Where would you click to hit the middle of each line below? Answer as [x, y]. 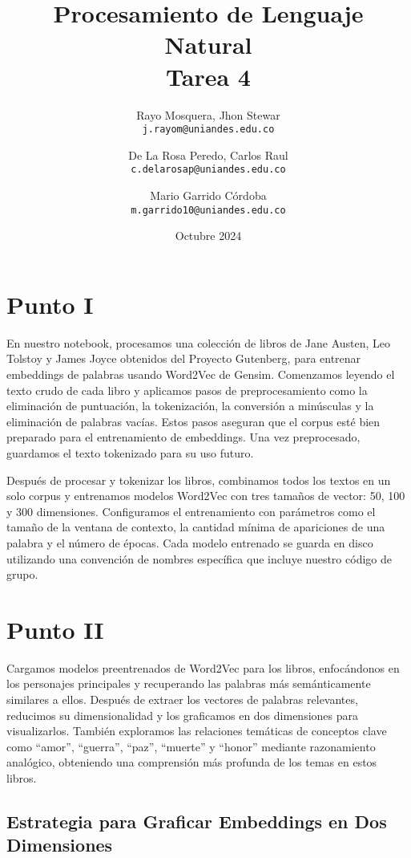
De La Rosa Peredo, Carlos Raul [208, 155]
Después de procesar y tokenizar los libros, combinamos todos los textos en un [199, 480]
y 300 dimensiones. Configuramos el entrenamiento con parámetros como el [191, 511]
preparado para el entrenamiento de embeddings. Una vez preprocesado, [183, 437]
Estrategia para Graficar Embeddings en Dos [197, 821]
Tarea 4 [208, 76]
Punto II [55, 629]
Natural [208, 45]
